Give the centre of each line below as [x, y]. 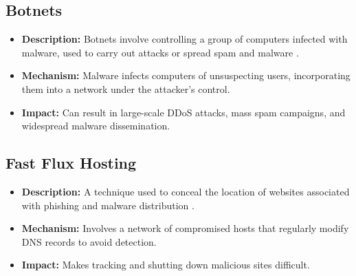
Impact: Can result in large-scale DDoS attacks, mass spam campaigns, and [183, 112]
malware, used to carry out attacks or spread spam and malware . [160, 52]
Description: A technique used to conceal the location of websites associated [186, 191]
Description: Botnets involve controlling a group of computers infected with [185, 39]
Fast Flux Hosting [71, 163]
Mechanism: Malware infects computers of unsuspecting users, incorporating [186, 75]
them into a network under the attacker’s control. [126, 88]
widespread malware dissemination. [96, 126]
